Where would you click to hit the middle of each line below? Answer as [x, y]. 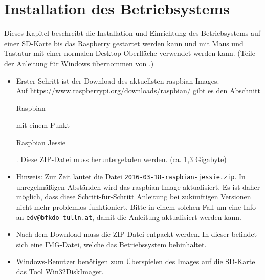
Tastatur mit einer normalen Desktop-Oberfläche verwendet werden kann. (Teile [130, 53]
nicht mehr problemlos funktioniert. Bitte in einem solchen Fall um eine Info [136, 206]
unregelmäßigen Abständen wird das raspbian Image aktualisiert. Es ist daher [138, 186]
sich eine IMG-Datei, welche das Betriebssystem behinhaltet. [111, 244]
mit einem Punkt [43, 125]
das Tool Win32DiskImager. [60, 271]
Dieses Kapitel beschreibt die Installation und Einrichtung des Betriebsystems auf [132, 33]
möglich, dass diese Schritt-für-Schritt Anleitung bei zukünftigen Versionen [134, 197]
